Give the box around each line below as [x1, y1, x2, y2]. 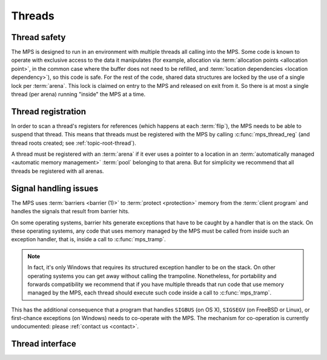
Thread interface [11, 339, 76, 349]
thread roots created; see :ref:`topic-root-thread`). [11, 139, 136, 147]
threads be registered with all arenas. [11, 167, 104, 175]
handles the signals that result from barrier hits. [11, 208, 130, 215]
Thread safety [11, 32, 66, 42]
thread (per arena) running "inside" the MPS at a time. [11, 91, 146, 98]
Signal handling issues [11, 183, 99, 193]
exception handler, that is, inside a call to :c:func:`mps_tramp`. [11, 236, 166, 243]
